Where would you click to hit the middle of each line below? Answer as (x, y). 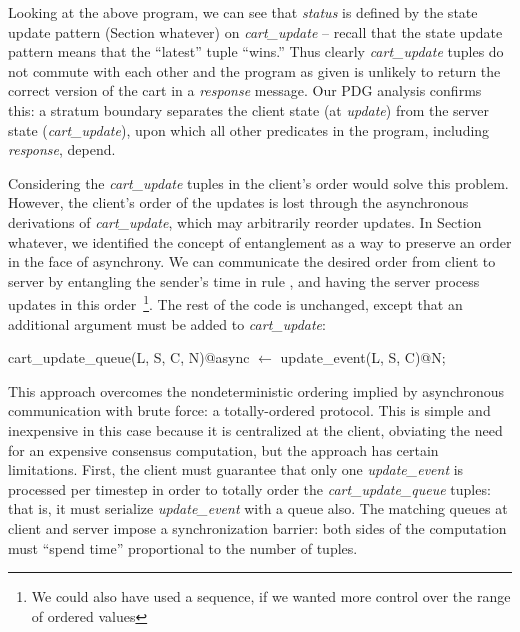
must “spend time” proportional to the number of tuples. (183, 547)
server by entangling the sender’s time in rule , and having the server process (244, 280)
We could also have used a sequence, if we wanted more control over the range (271, 596)
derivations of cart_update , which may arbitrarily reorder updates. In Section (245, 221)
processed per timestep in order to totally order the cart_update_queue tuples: (249, 488)
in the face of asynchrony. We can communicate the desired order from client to (252, 261)
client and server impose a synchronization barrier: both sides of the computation (257, 527)
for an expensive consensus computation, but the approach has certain (223, 449)
